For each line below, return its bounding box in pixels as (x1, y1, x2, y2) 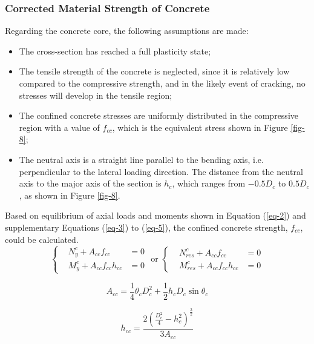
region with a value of (19, 121, 100, 133)
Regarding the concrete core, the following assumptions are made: (5, 24, 249, 37)
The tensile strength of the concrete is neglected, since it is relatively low (19, 65, 290, 78)
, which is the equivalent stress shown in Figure (112, 121, 288, 133)
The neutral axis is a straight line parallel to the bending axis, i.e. (19, 153, 264, 165)
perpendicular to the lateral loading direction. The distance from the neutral (19, 165, 303, 177)
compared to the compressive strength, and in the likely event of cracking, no (19, 77, 306, 89)
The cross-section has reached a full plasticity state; (19, 44, 211, 57)
